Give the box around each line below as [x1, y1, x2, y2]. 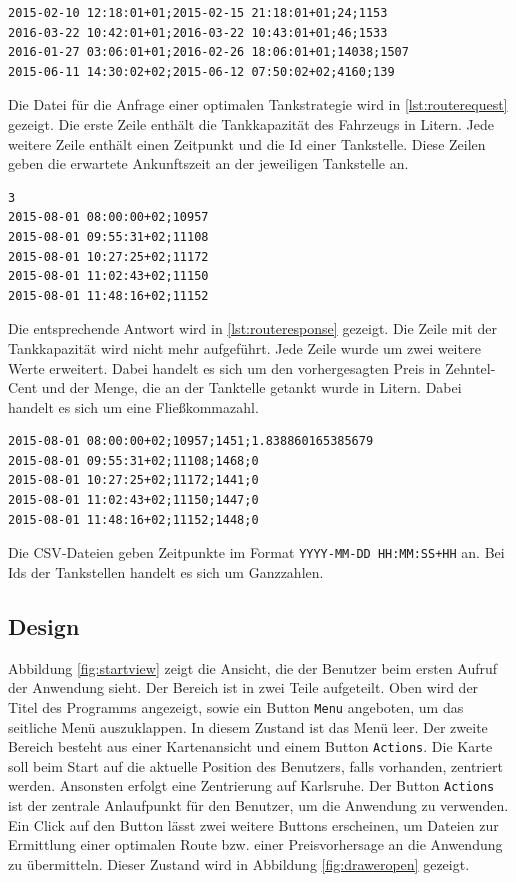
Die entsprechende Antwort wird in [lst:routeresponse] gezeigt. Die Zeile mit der [8, 318, 497, 339]
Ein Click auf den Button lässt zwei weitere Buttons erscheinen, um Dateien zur [8, 814, 499, 835]
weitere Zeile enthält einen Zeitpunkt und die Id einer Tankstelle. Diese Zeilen [8, 133, 486, 154]
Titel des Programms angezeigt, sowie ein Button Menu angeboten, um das [8, 696, 464, 717]
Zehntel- [445, 357, 496, 378]
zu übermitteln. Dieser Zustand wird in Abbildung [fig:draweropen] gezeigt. [8, 853, 470, 874]
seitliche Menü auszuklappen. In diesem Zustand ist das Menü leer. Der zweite [8, 716, 488, 737]
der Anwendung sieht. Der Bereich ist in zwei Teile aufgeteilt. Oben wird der [8, 677, 479, 698]
